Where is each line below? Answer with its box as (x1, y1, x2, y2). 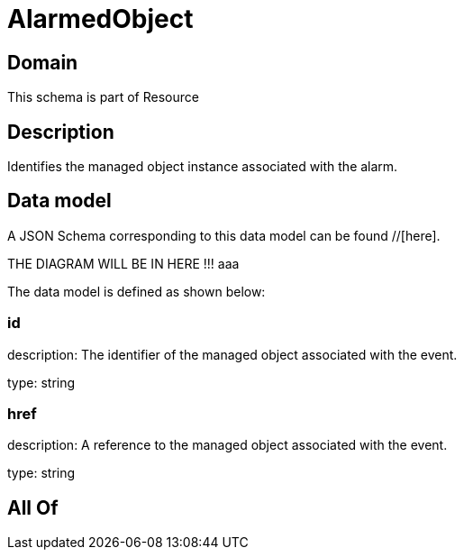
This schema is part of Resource (7, 89, 199, 105)
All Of (7, 496, 59, 519)
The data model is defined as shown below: (7, 283, 266, 299)
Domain (7, 50, 78, 74)
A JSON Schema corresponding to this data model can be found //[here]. (7, 227, 441, 243)
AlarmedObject (7, 4, 194, 34)
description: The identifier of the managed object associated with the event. (7, 346, 458, 362)
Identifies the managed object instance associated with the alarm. (7, 159, 398, 175)
